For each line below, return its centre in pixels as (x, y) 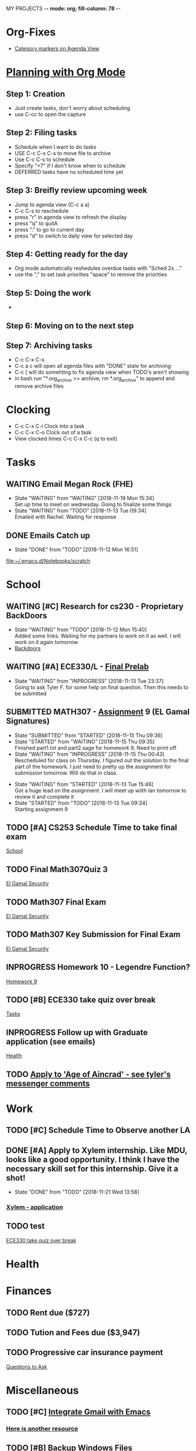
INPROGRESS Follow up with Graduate (77, 1032)
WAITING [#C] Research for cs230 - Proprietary (95, 606)
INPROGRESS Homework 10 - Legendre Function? (98, 967)
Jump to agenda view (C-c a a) (52, 205)
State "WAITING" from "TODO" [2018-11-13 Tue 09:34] (80, 511)
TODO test (25, 1226)
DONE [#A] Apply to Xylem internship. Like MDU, (97, 1150)
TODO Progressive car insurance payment (85, 1353)
